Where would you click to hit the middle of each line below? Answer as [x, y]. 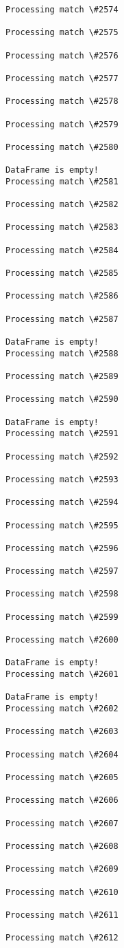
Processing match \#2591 [62, 434]
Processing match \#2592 [62, 456]
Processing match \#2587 [62, 319]
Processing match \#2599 [62, 617]
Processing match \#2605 [62, 777]
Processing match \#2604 [62, 754]
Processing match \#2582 [62, 205]
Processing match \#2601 [62, 675]
